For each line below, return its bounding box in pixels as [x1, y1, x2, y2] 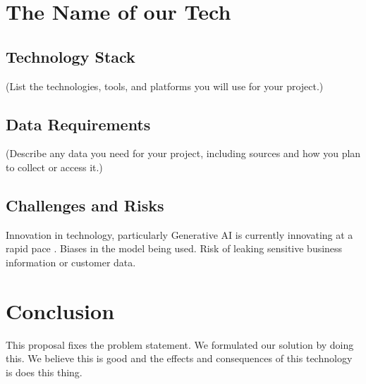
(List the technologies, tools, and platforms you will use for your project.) [6, 78, 324, 93]
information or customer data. [6, 254, 136, 269]
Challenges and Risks [6, 194, 164, 216]
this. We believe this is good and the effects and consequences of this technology [6, 351, 353, 366]
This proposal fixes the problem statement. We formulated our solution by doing [6, 337, 354, 352]
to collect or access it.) [6, 159, 103, 174]
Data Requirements [6, 113, 151, 135]
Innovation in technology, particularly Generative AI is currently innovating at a [6, 227, 353, 242]
